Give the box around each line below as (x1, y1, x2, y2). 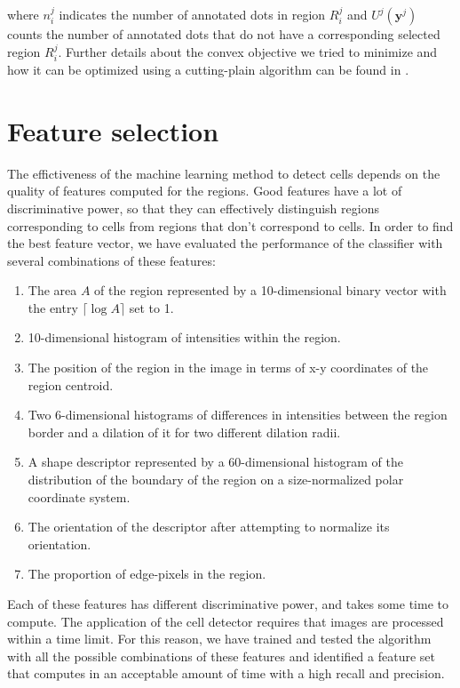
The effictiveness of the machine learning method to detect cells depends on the (7, 164, 440, 182)
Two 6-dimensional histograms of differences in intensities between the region (28, 405, 448, 424)
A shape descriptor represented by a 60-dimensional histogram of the (28, 452, 403, 471)
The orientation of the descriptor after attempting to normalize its (28, 517, 390, 536)
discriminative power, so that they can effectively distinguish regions (7, 198, 379, 217)
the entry (28, 298, 78, 316)
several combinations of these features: (7, 251, 216, 269)
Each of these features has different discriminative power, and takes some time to (7, 595, 448, 613)
